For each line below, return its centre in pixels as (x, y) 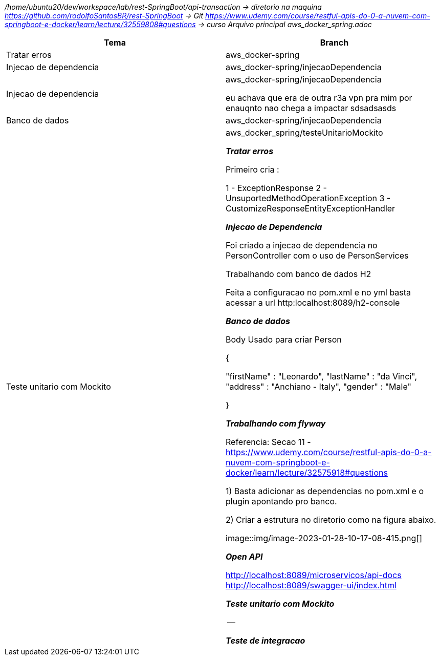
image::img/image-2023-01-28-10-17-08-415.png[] (324, 538)
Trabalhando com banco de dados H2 (299, 274)
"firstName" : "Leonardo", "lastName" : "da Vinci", (322, 376)
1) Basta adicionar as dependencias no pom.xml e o (325, 491)
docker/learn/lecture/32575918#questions (307, 473)
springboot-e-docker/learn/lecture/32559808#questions (100, 24)
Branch (334, 42)
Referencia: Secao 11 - (268, 442)
